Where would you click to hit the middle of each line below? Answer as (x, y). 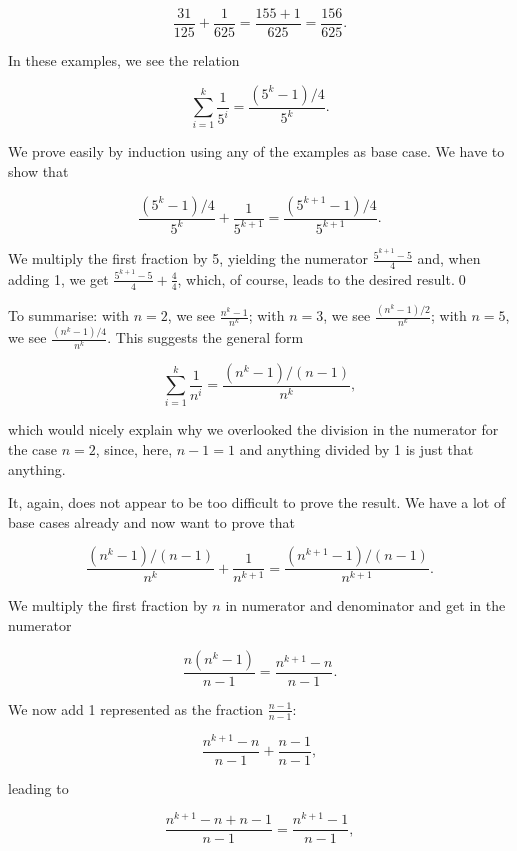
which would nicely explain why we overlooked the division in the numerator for (253, 429)
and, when (449, 258)
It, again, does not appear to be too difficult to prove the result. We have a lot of (257, 502)
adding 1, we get (58, 278)
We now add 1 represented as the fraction (135, 708)
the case (33, 449)
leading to (38, 787)
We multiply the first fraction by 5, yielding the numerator (188, 258)
